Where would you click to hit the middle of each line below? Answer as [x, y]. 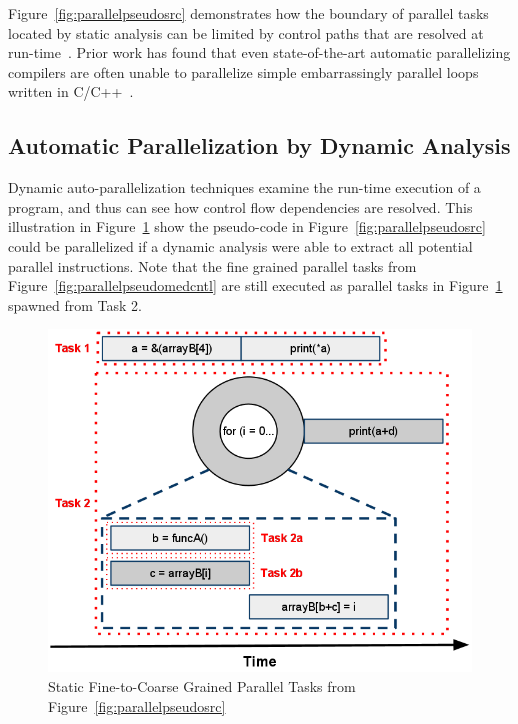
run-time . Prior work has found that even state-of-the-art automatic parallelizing [259, 52]
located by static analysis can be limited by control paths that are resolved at [246, 32]
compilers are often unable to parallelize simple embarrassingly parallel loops [243, 71]
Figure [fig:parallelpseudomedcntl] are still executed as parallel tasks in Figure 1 [255, 285]
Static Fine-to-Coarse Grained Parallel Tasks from [202, 686]
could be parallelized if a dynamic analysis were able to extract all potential [240, 245]
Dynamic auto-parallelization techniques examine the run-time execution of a [244, 187]
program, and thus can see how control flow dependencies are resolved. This [240, 206]
